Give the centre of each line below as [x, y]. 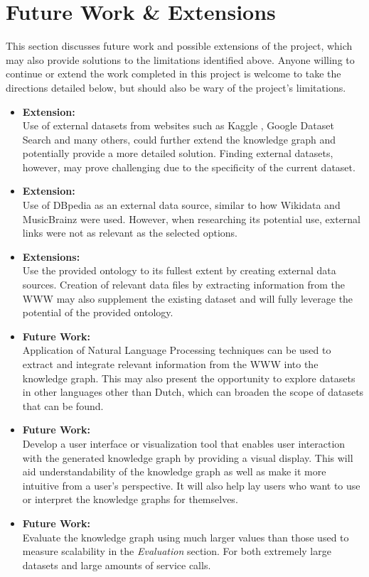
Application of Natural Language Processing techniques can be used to [177, 350]
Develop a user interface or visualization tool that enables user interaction [184, 443]
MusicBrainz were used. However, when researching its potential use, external [192, 219]
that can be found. [63, 405]
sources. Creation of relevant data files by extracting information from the [183, 285]
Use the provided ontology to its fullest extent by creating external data [179, 270]
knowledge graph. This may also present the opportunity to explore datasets [189, 378]
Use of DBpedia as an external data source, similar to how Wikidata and [181, 205]
